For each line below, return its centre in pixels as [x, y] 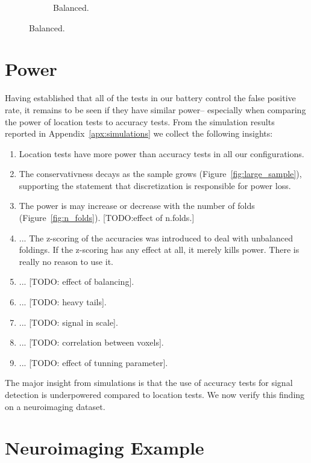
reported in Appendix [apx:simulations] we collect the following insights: [139, 133]
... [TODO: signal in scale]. [68, 322]
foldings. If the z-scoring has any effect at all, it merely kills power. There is [159, 250]
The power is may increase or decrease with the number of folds [137, 206]
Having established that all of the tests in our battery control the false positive [150, 98]
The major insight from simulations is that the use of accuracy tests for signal [149, 383]
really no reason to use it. [66, 261]
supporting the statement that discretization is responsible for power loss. [155, 185]
